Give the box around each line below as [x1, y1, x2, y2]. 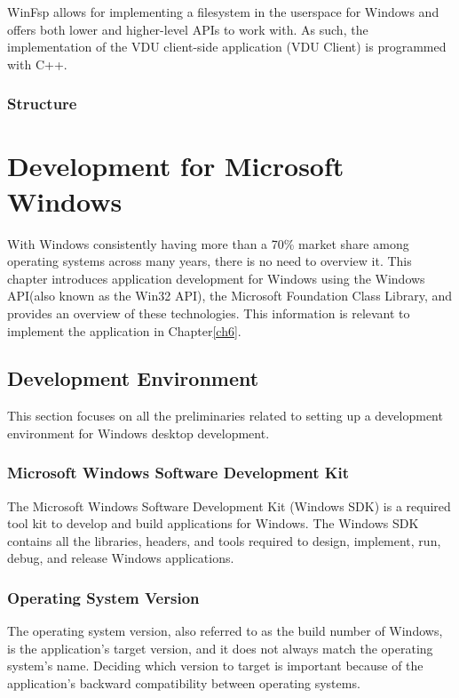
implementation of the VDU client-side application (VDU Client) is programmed [7, 37, 447, 56]
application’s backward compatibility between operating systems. [7, 674, 360, 693]
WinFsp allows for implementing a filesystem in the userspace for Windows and [7, 3, 439, 20]
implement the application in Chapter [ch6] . [7, 321, 241, 340]
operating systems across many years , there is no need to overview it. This [7, 252, 412, 270]
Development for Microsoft [7, 148, 344, 184]
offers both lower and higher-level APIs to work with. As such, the [7, 20, 368, 38]
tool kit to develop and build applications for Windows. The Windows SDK [7, 514, 419, 533]
